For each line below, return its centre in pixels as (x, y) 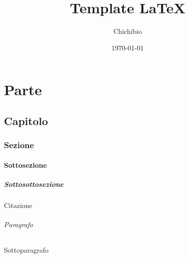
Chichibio (128, 31)
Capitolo (26, 120)
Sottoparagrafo (26, 250)
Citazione (18, 205)
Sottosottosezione (34, 184)
